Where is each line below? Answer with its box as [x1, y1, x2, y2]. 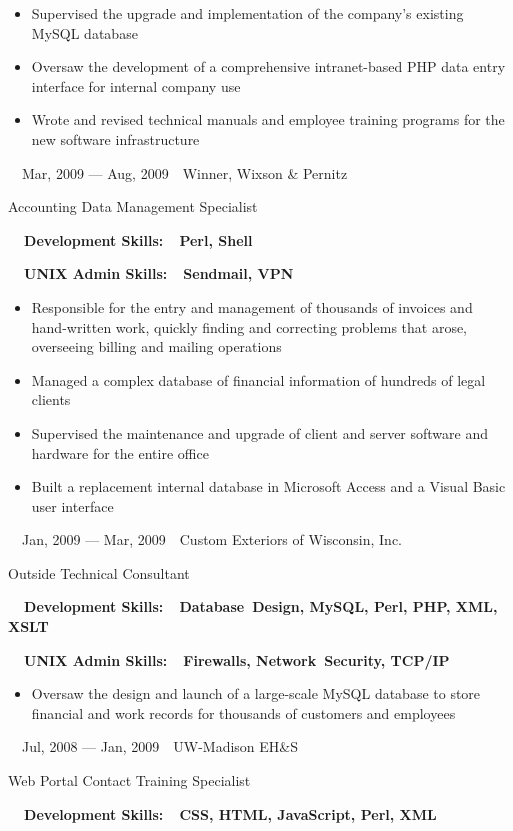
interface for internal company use [31, 75, 241, 96]
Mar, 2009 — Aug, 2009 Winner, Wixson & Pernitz [21, 162, 348, 183]
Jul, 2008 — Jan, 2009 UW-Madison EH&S [21, 736, 299, 757]
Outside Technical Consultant [8, 562, 190, 583]
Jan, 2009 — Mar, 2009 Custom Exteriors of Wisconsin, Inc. [21, 529, 402, 550]
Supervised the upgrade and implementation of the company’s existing [31, 3, 464, 23]
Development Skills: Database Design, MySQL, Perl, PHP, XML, [24, 596, 498, 617]
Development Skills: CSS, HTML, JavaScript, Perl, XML [24, 803, 437, 824]
